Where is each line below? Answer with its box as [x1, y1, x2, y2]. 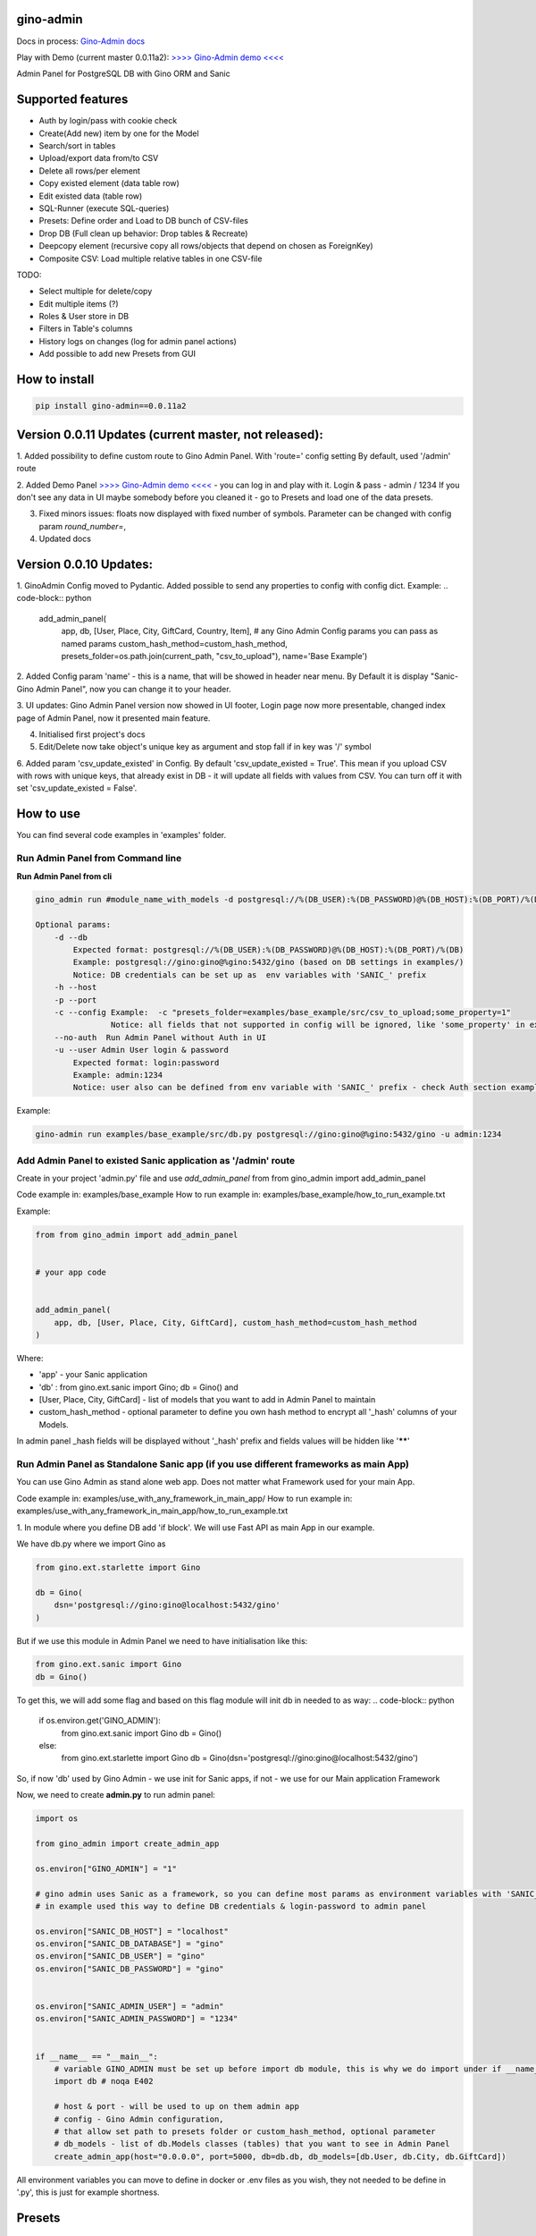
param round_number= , [38, 521, 127, 531]
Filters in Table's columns [38, 323, 133, 335]
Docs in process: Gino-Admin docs [16, 36, 146, 47]
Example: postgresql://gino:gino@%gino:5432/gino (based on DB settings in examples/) [72, 957, 465, 968]
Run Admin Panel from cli [16, 870, 113, 881]
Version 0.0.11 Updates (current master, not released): [16, 427, 323, 442]
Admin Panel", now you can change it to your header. [36, 683, 231, 694]
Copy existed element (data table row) [38, 178, 180, 189]
